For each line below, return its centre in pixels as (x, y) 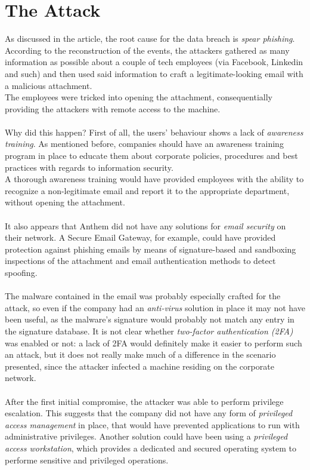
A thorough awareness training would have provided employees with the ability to (154, 179)
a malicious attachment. (49, 85)
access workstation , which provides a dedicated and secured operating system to (151, 448)
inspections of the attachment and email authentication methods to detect (140, 261)
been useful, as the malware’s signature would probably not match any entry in (150, 319)
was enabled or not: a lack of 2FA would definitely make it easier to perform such (154, 342)
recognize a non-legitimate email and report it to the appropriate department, (147, 190)
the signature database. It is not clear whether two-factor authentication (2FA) (149, 331)
